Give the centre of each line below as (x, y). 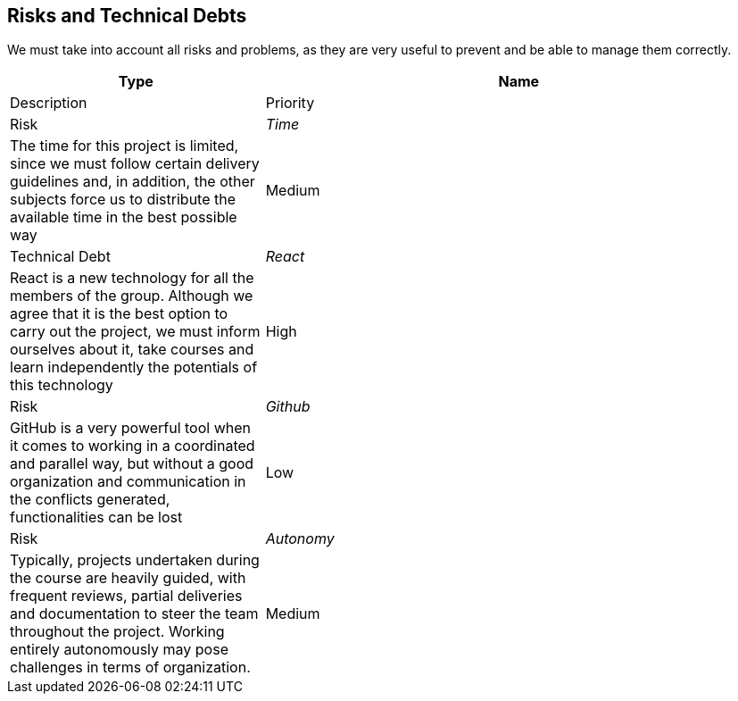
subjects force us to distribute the (123, 200)
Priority (290, 103)
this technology (62, 385)
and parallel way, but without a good (132, 464)
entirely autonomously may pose (119, 650)
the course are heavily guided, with (128, 578)
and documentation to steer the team (134, 614)
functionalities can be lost (96, 517)
